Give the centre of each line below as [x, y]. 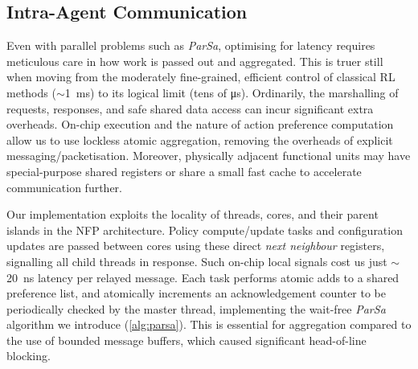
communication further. [64, 187]
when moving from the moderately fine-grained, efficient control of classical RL [201, 77]
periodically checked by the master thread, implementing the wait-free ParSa [196, 308]
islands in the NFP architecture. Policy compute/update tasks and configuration [205, 230]
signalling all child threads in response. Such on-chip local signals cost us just [197, 261]
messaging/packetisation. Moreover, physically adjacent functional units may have [209, 156]
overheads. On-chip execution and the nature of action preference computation [200, 124]
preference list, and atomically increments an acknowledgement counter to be [196, 293]
